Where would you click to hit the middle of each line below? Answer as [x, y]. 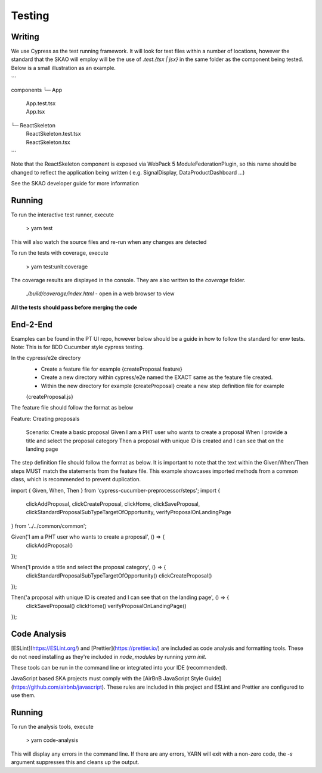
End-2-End [32, 324]
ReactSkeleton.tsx [48, 142]
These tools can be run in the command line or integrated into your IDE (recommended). [119, 667]
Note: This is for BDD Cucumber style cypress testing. [78, 347]
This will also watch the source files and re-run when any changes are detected [109, 242]
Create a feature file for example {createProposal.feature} [112, 369]
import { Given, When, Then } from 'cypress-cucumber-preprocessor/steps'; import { [116, 490]
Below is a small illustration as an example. [64, 68]
